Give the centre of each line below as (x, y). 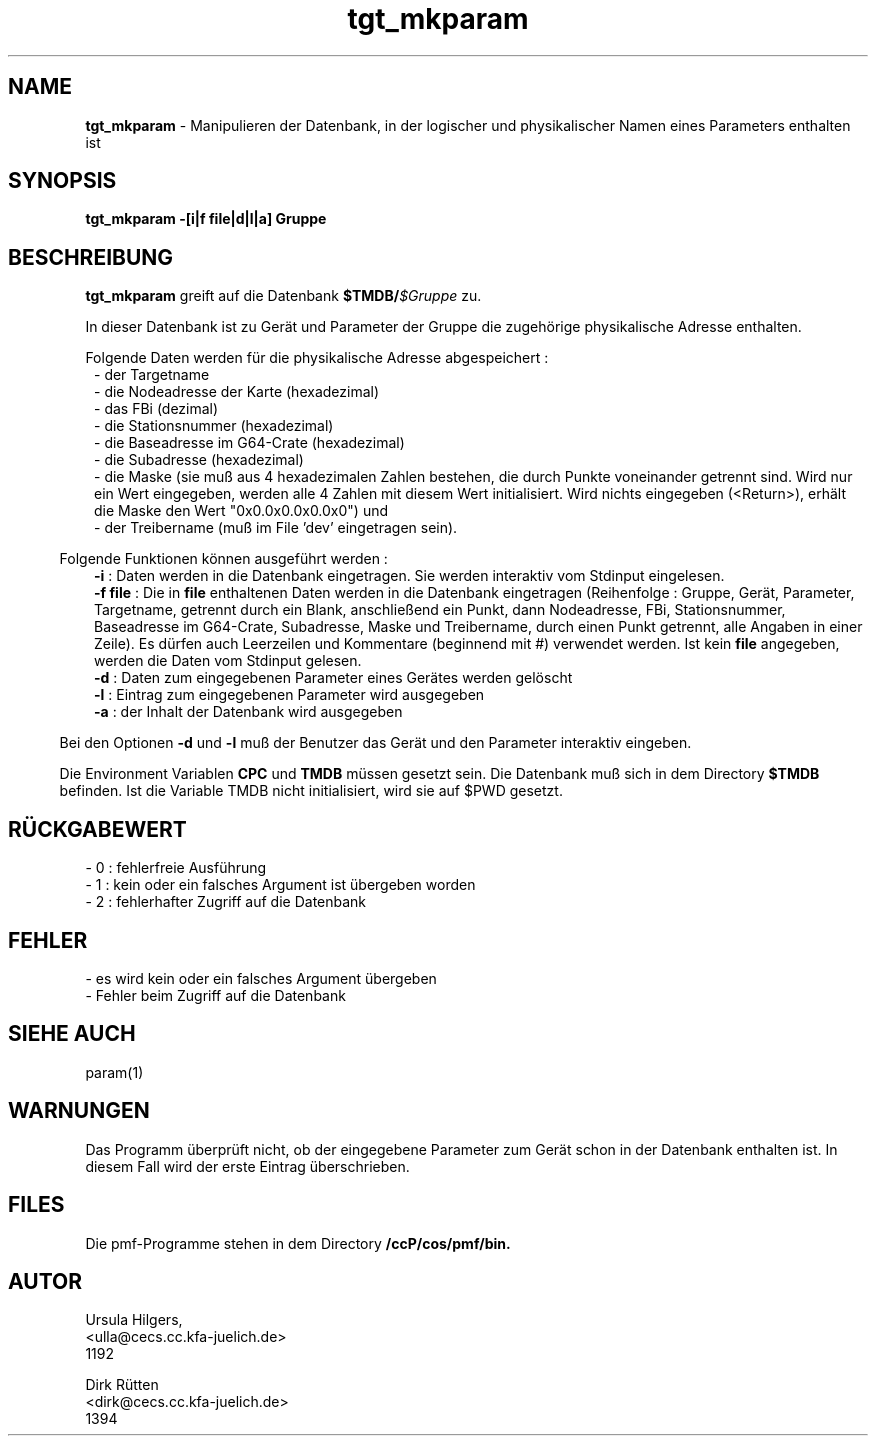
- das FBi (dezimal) (156, 409)
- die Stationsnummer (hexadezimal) (214, 426)
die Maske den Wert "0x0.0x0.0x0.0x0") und (241, 511)
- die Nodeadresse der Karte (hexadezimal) (237, 392)
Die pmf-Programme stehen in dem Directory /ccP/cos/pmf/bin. (298, 1243)
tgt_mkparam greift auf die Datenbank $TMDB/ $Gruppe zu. (283, 296)
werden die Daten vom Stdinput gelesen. (228, 661)
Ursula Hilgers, (134, 1320)
